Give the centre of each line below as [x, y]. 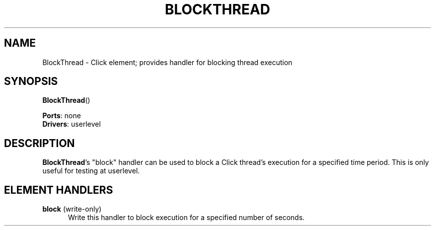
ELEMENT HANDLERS [59, 190]
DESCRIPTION [39, 143]
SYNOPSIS [31, 81]
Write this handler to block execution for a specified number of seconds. [186, 218]
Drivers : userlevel [72, 124]
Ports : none [62, 116]
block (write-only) [72, 209]
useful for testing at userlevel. [91, 171]
